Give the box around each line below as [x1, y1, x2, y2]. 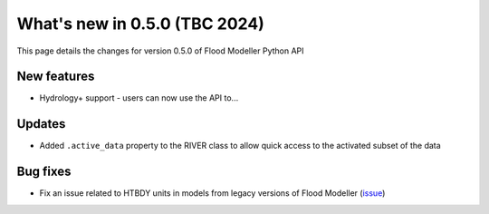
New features [16, 69, 95, 84]
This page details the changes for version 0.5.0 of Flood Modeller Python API [16, 45, 304, 56]
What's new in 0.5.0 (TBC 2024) [16, 14, 264, 34]
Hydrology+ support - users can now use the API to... [39, 92, 239, 103]
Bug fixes [16, 164, 72, 180]
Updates [16, 116, 66, 131]
